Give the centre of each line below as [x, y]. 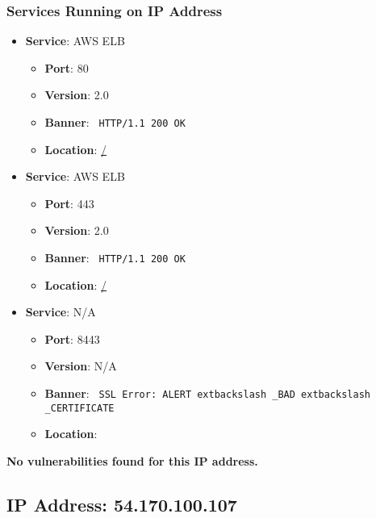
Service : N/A [61, 312]
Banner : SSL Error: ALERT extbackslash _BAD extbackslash [207, 393]
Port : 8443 [72, 338]
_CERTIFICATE [79, 408]
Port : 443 [69, 203]
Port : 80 [67, 67]
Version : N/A [81, 366]
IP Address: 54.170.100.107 [122, 504]
